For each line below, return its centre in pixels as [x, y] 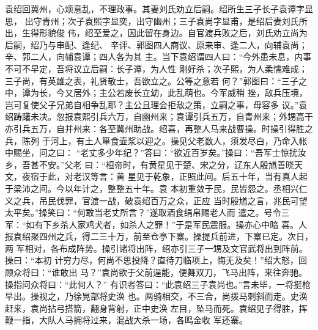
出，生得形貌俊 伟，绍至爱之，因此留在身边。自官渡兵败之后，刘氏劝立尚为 [156, 33]
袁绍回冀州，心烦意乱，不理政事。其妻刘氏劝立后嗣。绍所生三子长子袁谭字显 [159, 9]
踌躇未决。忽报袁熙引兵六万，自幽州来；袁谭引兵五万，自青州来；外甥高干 [163, 116]
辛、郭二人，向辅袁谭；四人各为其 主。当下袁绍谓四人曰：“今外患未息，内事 [158, 57]
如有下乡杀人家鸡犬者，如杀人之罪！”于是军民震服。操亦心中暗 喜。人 [166, 224]
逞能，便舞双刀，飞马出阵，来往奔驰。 [230, 272]
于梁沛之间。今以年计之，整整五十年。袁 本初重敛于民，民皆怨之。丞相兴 [152, 188]
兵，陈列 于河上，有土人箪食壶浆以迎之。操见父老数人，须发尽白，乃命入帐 [156, 140]
